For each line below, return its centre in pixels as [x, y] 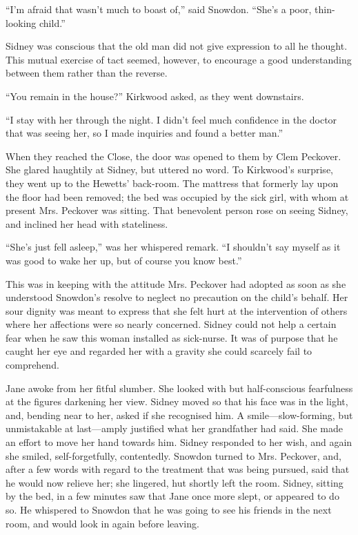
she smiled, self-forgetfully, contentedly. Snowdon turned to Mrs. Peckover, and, [173, 455]
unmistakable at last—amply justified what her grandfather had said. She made [174, 428]
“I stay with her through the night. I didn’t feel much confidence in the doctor [171, 119]
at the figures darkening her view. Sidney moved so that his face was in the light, [177, 401]
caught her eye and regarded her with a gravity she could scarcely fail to [159, 351]
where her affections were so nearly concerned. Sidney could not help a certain [171, 324]
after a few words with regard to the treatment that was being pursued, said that [178, 469]
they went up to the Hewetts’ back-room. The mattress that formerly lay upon [172, 183]
